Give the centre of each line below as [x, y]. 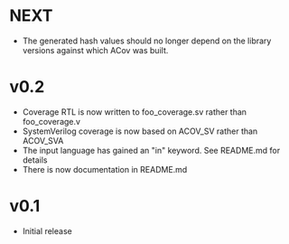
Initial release [47, 230]
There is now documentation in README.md [105, 169]
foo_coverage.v [51, 121]
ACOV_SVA [43, 140]
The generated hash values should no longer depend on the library [147, 41]
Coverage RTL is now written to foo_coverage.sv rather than [134, 112]
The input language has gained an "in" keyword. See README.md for [151, 150]
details [35, 160]
